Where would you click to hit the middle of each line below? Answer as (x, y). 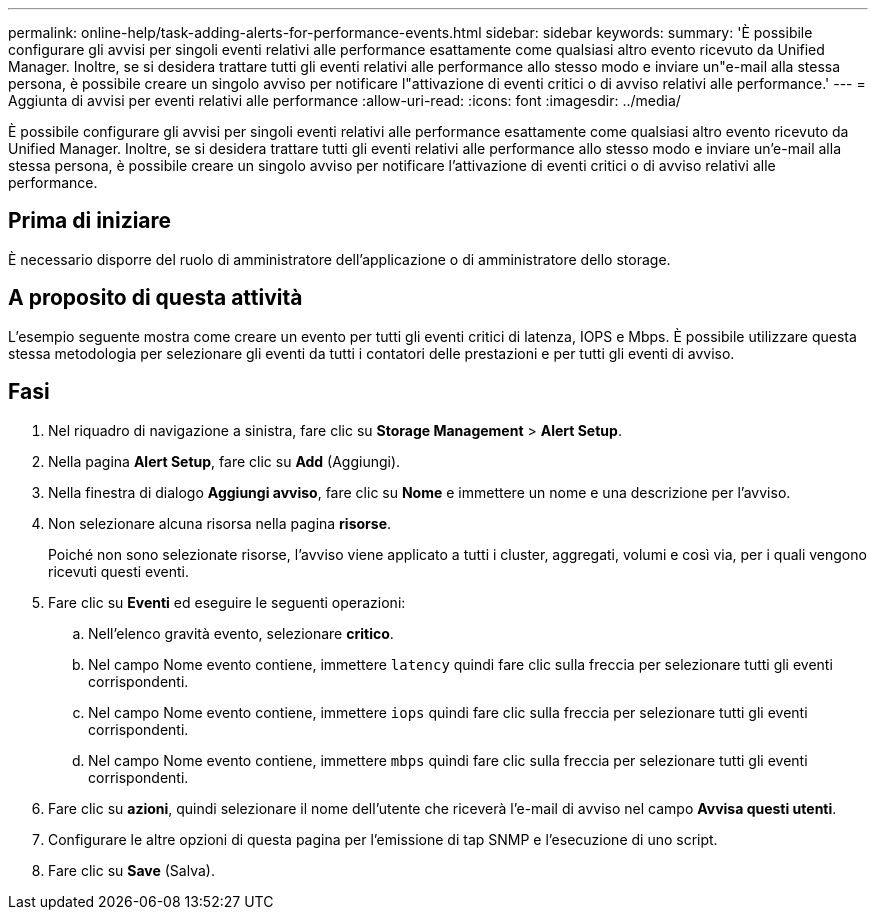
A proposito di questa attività (155, 298)
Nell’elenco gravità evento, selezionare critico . (241, 633)
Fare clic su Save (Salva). (131, 870)
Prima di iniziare (90, 221)
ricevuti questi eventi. (118, 571)
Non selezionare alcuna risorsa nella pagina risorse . (220, 523)
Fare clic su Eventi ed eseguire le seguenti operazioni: (227, 602)
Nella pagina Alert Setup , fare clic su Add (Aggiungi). (224, 461)
